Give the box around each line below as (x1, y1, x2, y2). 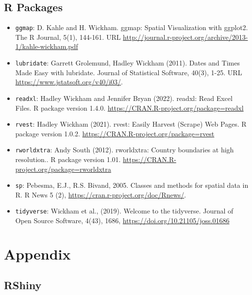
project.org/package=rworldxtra (15, 164, 111, 174)
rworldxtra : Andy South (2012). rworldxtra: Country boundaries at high (15, 145, 234, 155)
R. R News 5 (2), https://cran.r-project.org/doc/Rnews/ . (15, 189, 186, 199)
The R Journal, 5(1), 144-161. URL (15, 32, 121, 42)
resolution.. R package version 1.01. (15, 154, 121, 164)
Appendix (4, 244, 71, 263)
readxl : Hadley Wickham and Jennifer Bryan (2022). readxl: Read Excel (15, 93, 233, 103)
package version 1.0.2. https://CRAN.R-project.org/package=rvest (15, 128, 215, 138)
